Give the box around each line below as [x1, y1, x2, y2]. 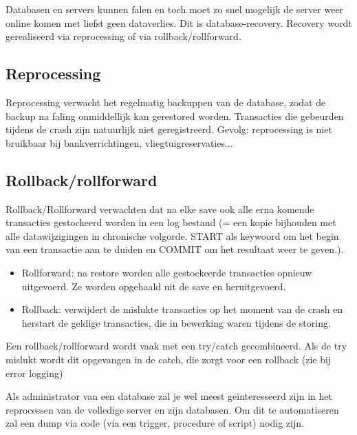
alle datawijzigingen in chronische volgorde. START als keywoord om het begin [6, 228, 339, 243]
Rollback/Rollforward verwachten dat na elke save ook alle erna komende [6, 201, 314, 216]
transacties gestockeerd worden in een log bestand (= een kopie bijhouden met [6, 215, 336, 230]
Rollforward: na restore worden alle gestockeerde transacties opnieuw [21, 265, 312, 279]
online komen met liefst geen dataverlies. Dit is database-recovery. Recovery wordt [6, 15, 352, 30]
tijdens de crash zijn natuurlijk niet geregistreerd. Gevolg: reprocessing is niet [6, 122, 332, 136]
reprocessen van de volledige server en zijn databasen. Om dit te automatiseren [6, 402, 339, 416]
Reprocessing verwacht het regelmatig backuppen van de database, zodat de [6, 94, 326, 109]
